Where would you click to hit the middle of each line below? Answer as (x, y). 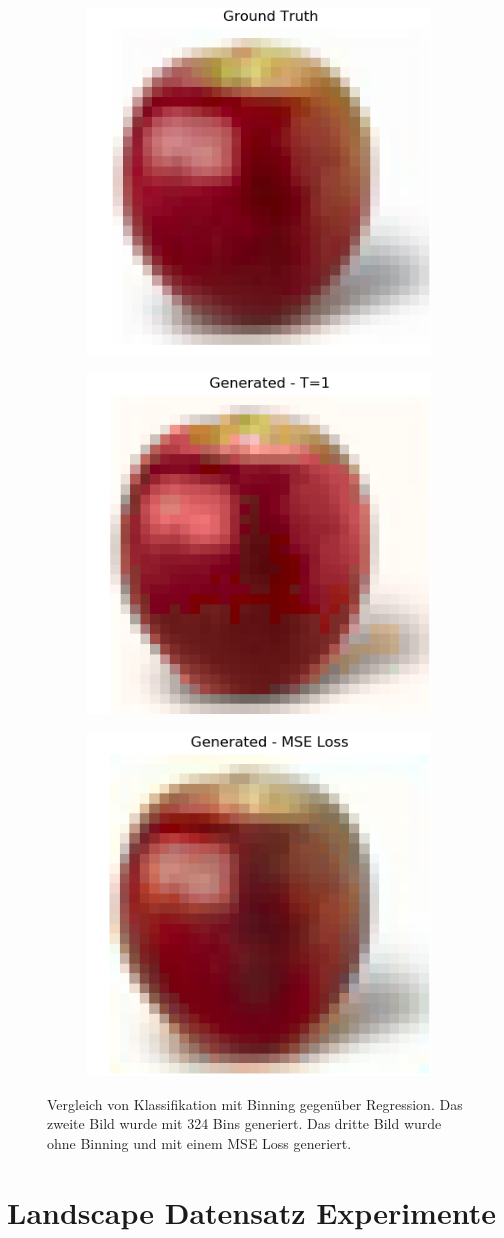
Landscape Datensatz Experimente (251, 1211)
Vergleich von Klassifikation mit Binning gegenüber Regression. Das (255, 1103)
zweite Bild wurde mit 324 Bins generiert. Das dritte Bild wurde (244, 1123)
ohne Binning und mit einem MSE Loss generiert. (199, 1143)
